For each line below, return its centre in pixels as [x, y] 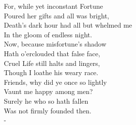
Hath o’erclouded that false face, [52, 53]
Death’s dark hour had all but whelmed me [68, 25]
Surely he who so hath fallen [46, 101]
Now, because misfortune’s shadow [55, 44]
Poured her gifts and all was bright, [57, 15]
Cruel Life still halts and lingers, [52, 63]
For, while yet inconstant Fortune [53, 6]
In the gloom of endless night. [48, 34]
